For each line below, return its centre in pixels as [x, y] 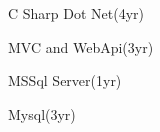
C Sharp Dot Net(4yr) [76, 13]
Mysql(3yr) [42, 113]
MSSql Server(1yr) [65, 80]
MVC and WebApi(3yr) [81, 46]
